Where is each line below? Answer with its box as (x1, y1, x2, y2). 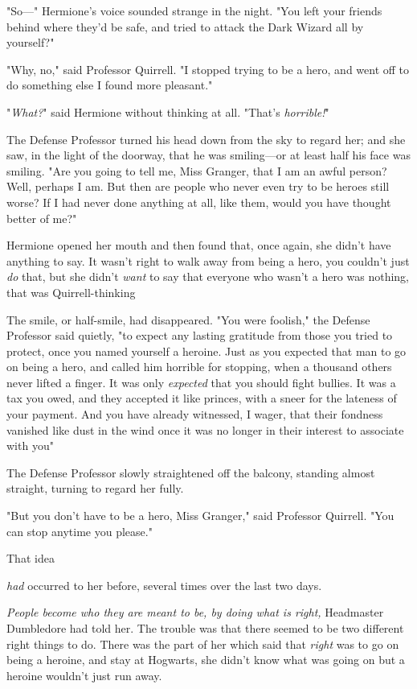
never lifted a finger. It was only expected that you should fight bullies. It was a (6, 373, 396, 390)
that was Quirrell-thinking (6, 283, 136, 300)
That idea (6, 550, 55, 567)
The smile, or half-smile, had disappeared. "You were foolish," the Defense (6, 311, 370, 328)
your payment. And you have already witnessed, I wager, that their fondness (6, 406, 383, 423)
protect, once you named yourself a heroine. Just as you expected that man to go (6, 342, 407, 359)
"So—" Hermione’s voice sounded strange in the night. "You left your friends (6, 2, 382, 19)
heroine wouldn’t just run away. (6, 666, 162, 683)
